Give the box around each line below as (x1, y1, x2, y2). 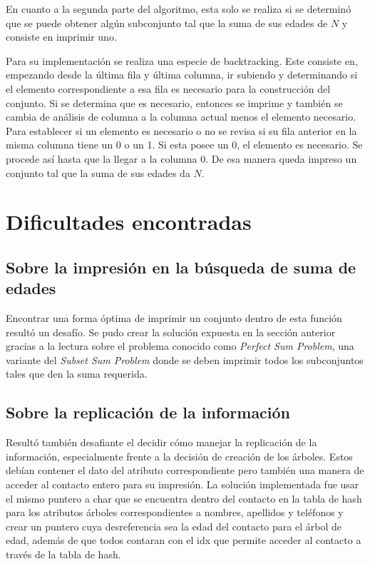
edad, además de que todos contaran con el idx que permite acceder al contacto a (6, 533, 361, 548)
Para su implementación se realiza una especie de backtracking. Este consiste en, (6, 53, 358, 68)
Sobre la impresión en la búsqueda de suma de (6, 256, 356, 278)
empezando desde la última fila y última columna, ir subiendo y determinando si (6, 67, 358, 82)
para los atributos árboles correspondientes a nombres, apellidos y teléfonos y (6, 505, 344, 520)
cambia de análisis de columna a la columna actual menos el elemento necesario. (6, 109, 356, 124)
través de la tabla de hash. (6, 547, 121, 562)
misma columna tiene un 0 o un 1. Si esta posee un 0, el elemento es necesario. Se (6, 137, 363, 152)
